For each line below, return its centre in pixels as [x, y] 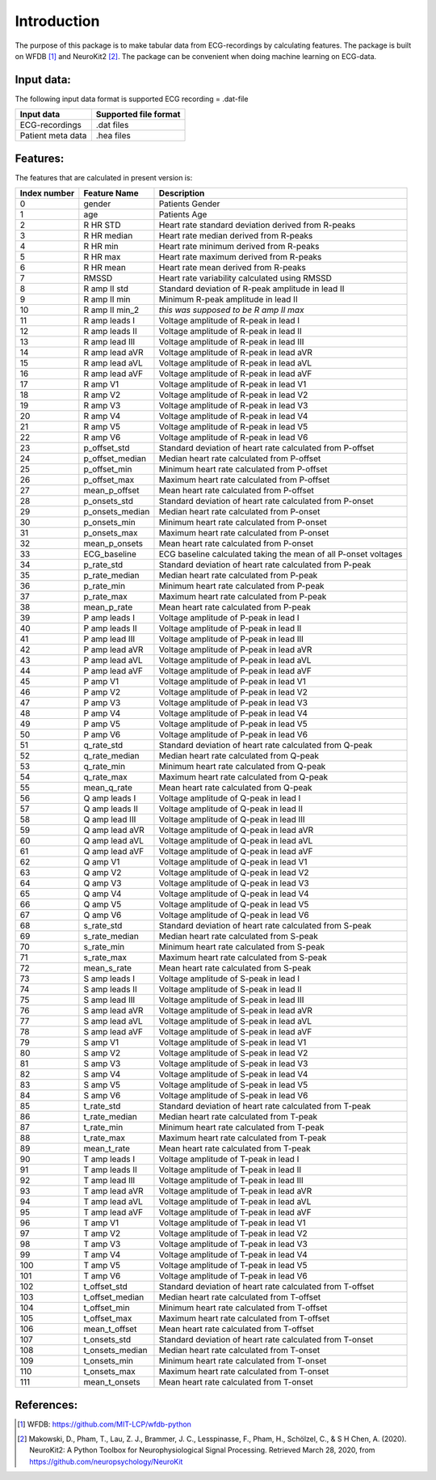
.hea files [113, 136]
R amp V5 [102, 427]
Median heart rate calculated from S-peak [238, 937]
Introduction [57, 21]
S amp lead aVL [113, 1021]
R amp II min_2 [111, 310]
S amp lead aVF [113, 1032]
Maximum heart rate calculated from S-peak [243, 958]
